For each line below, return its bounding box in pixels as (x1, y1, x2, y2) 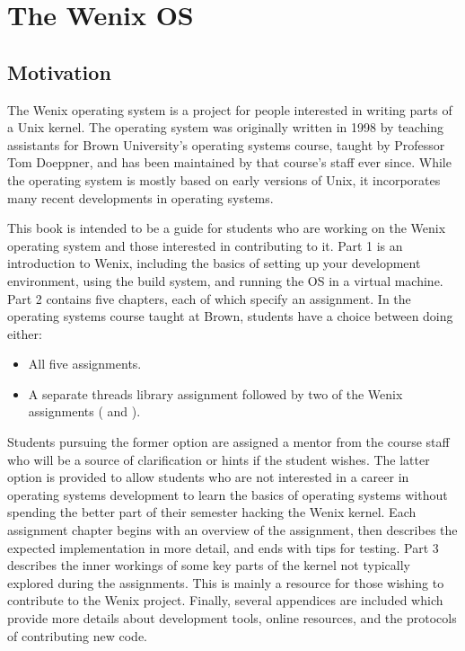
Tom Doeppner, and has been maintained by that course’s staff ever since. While (7, 153, 452, 172)
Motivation (7, 58, 111, 85)
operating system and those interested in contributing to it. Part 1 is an (7, 236, 403, 254)
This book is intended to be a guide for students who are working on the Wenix (7, 218, 446, 237)
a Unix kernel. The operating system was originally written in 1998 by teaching (7, 118, 444, 137)
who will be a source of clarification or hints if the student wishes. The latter (7, 450, 430, 468)
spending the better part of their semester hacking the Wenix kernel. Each (7, 503, 417, 522)
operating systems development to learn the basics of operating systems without (7, 485, 448, 504)
